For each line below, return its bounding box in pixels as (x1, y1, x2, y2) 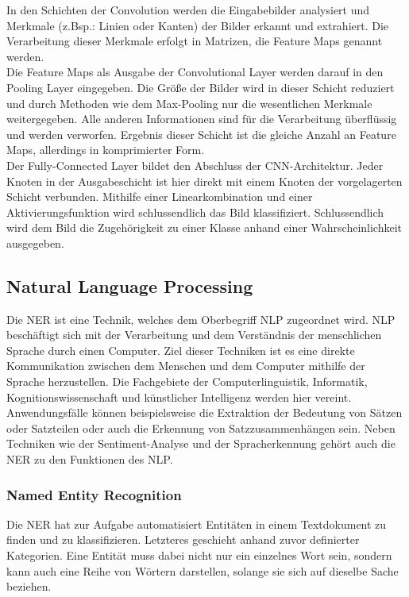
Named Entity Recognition (6, 484, 182, 504)
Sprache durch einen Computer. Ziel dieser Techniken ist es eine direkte (6, 341, 355, 358)
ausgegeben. (6, 234, 64, 251)
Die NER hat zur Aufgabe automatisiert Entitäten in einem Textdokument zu (6, 515, 387, 532)
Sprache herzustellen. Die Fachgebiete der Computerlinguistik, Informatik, (6, 373, 368, 390)
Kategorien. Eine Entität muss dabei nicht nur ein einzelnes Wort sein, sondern (6, 547, 392, 564)
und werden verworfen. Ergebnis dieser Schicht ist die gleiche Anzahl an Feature (6, 125, 396, 142)
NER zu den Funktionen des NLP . (6, 451, 173, 468)
